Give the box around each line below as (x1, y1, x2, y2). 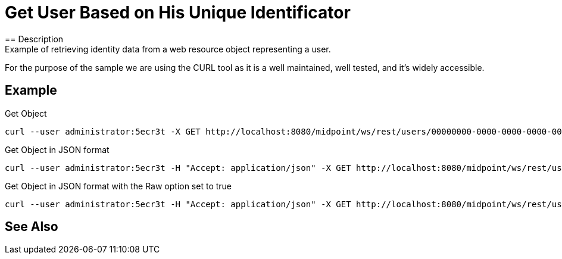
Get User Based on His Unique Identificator (5, 2, 351, 23)
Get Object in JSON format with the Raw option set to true (5, 180, 232, 191)
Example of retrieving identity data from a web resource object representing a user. (5, 43, 331, 54)
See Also (5, 219, 58, 235)
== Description (5, 33, 64, 44)
